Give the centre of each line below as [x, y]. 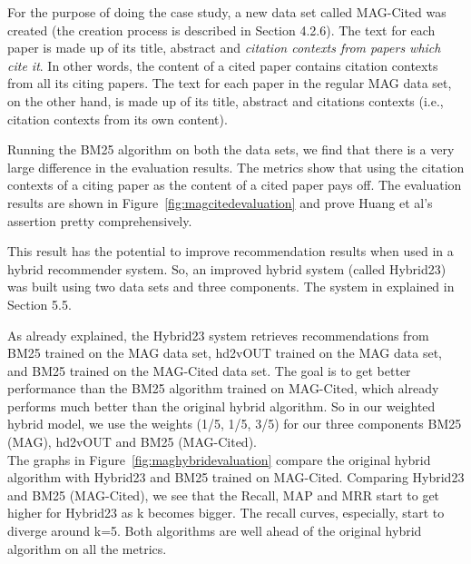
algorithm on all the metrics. [87, 548]
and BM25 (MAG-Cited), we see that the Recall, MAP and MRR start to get [224, 495]
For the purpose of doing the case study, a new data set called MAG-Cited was [227, 12]
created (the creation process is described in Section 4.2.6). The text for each [221, 30]
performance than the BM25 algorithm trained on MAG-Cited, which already [223, 388]
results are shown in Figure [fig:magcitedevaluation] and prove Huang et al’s [220, 202]
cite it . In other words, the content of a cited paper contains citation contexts [223, 65]
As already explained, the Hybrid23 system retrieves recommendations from [218, 335]
